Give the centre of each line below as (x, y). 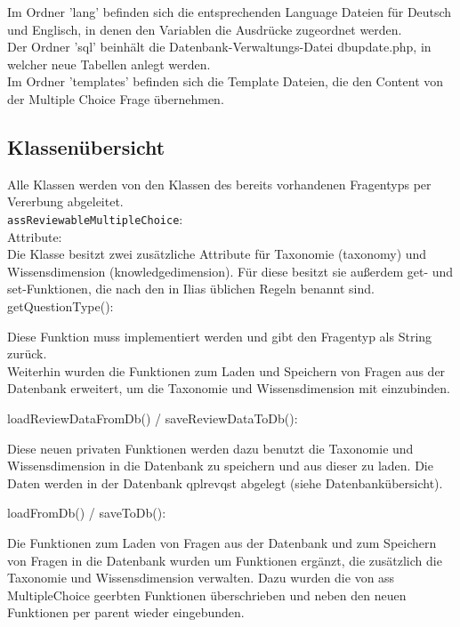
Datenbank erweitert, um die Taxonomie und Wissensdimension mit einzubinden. (229, 388)
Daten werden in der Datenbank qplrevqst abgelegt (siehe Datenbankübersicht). (225, 482)
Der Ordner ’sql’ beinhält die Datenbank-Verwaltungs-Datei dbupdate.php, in (219, 47)
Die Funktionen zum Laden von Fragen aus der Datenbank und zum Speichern (222, 542)
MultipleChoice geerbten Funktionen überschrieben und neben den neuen (207, 595)
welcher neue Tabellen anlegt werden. (109, 64)
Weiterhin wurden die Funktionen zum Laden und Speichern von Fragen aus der (226, 370)
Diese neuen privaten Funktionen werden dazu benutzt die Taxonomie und (210, 448)
